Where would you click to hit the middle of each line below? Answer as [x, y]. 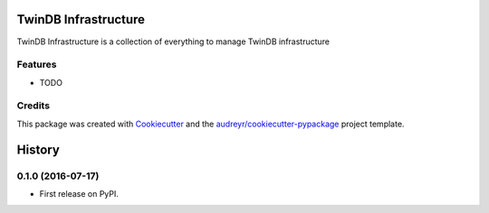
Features [37, 65]
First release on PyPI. [79, 193]
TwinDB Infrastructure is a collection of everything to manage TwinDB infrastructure [173, 42]
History [38, 149]
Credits [33, 106]
